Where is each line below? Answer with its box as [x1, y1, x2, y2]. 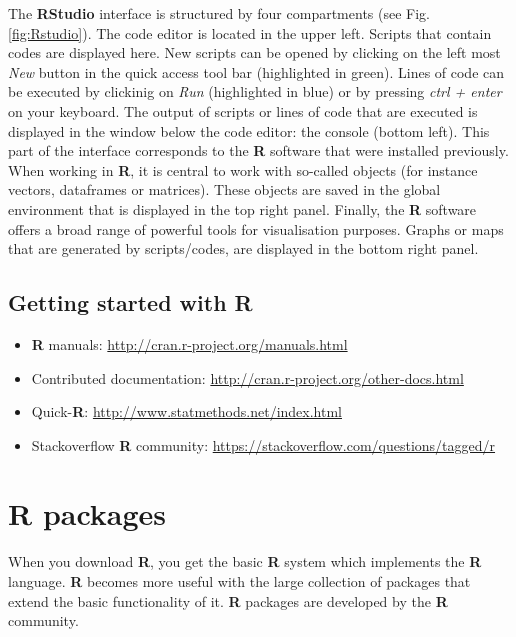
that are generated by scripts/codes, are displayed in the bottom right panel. [8, 238, 479, 259]
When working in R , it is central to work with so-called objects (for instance [8, 159, 478, 180]
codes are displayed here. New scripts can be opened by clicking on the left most [8, 42, 501, 63]
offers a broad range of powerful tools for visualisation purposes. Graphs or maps [8, 218, 504, 239]
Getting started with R [8, 287, 253, 318]
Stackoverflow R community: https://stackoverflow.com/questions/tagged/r [31, 434, 496, 455]
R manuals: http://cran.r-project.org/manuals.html [31, 333, 348, 354]
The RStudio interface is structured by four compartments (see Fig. [8, 3, 430, 23]
